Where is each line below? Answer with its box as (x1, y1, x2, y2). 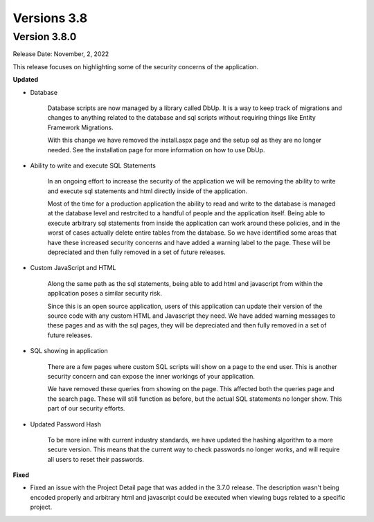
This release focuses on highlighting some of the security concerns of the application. (12, 62, 259, 71)
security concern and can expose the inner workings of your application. (47, 372, 256, 380)
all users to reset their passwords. (47, 455, 145, 463)
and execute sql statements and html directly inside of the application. (47, 187, 248, 195)
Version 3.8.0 (12, 30, 77, 43)
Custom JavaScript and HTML (30, 264, 116, 272)
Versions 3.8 (12, 10, 88, 26)
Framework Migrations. (47, 123, 114, 132)
